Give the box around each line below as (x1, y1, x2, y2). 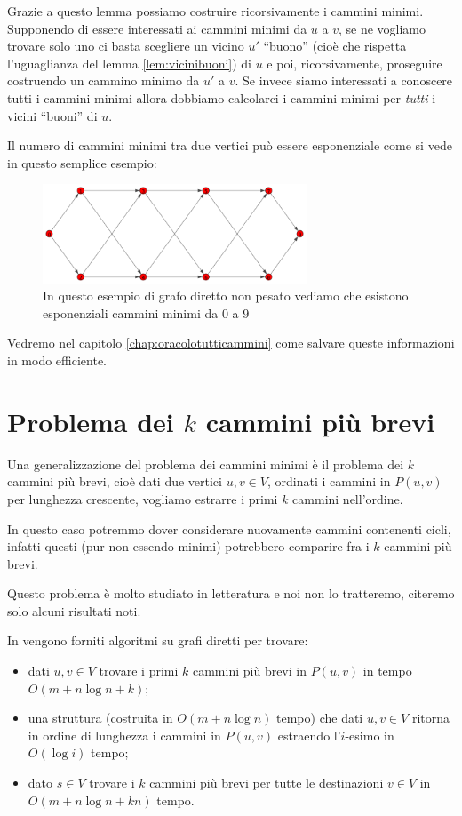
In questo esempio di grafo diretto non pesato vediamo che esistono (43, 286, 409, 305)
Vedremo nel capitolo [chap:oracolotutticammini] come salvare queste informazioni (7, 333, 455, 352)
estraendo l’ (277, 725, 341, 744)
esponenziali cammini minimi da (43, 303, 219, 322)
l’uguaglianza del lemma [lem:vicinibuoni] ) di (7, 53, 252, 72)
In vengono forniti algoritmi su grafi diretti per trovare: (7, 631, 308, 650)
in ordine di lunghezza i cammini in (28, 725, 221, 744)
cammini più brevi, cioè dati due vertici (7, 472, 222, 491)
